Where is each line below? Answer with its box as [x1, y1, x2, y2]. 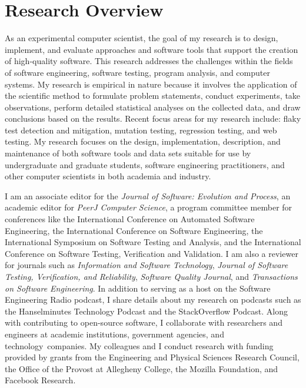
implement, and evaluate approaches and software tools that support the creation [5, 43, 298, 55]
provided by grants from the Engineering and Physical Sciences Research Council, [5, 351, 300, 363]
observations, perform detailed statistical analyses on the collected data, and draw [5, 101, 301, 113]
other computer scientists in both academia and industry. [5, 170, 211, 182]
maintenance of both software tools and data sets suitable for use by [5, 147, 251, 159]
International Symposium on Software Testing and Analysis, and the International [5, 236, 301, 248]
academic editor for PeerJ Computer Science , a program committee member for [5, 201, 292, 213]
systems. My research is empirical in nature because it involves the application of [5, 78, 297, 90]
